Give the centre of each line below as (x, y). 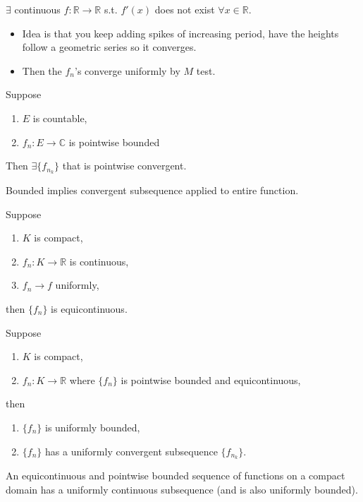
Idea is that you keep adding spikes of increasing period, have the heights (180, 33)
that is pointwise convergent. (124, 166)
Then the (42, 70)
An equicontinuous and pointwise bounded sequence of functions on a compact (176, 476)
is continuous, (99, 261)
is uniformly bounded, (93, 427)
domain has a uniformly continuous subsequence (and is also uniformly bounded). (182, 489)
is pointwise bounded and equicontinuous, (211, 380)
